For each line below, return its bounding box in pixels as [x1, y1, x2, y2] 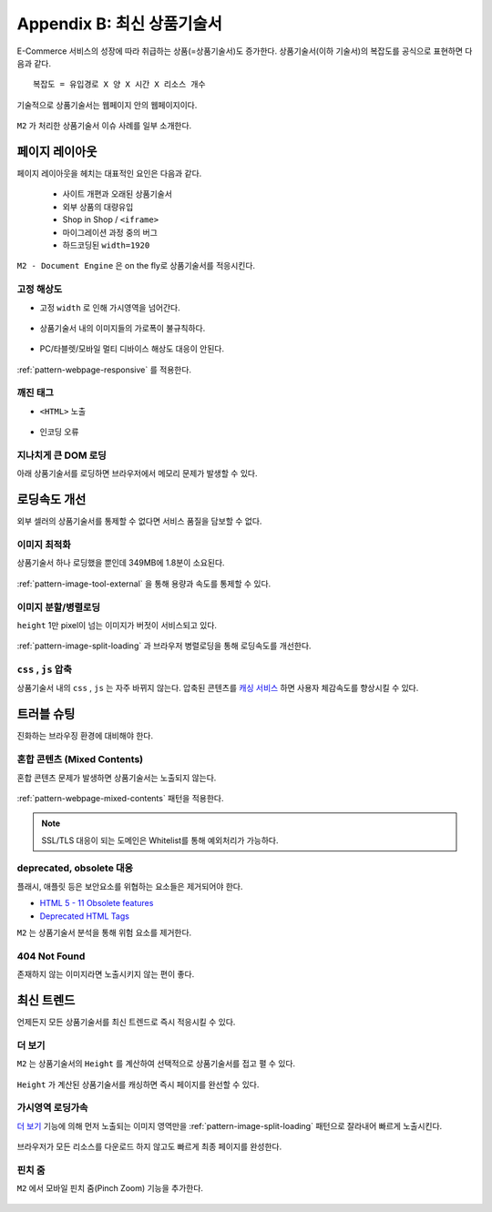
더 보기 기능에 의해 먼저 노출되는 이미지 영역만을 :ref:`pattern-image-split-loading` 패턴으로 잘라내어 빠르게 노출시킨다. [16, 1120, 443, 1131]
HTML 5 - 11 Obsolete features [39, 898, 154, 909]
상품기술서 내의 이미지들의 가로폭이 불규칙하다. [39, 322, 206, 333]
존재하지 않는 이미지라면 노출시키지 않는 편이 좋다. [16, 969, 195, 980]
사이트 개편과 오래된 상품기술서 [62, 188, 173, 199]
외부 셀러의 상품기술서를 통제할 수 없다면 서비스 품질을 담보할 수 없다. [16, 515, 262, 527]
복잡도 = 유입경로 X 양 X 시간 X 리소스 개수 [33, 79, 206, 90]
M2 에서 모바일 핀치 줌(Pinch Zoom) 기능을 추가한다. [16, 1183, 204, 1194]
